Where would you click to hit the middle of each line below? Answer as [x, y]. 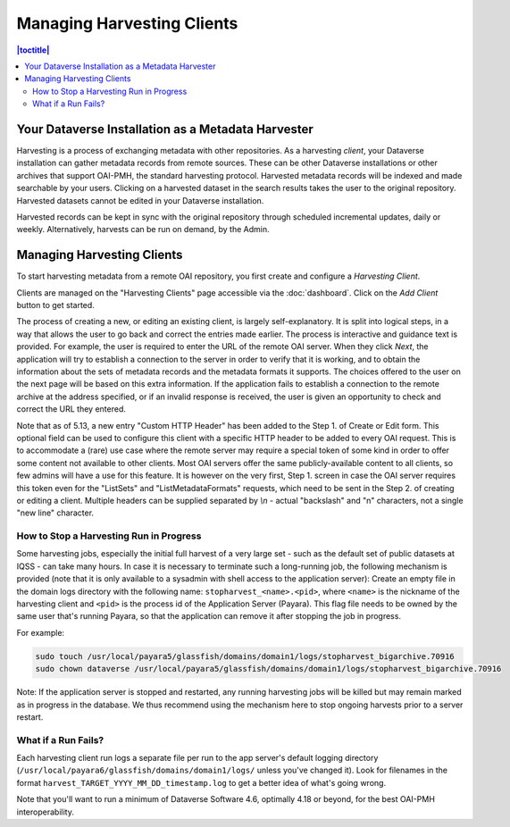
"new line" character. [55, 513]
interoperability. [46, 812]
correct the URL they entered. [71, 409]
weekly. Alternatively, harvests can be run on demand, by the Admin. [143, 230]
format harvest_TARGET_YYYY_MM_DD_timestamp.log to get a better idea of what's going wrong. [201, 782]
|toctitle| [33, 50]
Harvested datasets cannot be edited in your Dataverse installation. [140, 200]
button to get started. [56, 305]
